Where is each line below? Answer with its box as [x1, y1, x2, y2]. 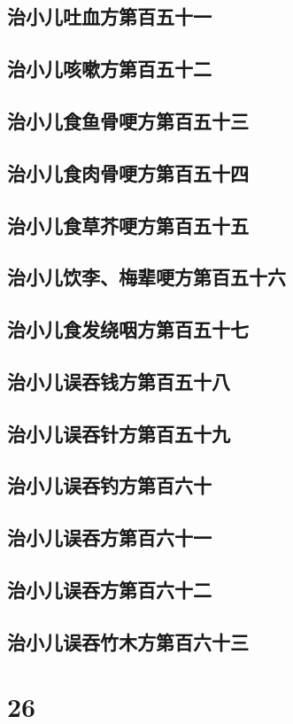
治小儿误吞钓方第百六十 [7, 471, 212, 499]
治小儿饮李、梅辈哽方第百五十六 [7, 263, 286, 291]
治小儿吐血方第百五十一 [7, 3, 212, 30]
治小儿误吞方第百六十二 [7, 575, 212, 603]
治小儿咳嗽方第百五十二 [7, 55, 212, 82]
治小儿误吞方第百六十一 [7, 524, 212, 551]
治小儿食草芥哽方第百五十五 [7, 211, 249, 238]
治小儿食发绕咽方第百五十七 [7, 315, 249, 343]
